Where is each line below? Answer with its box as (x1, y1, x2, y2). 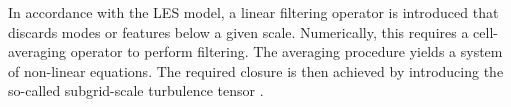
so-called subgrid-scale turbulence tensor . (8, 80, 264, 101)
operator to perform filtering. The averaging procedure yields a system (70, 41, 503, 62)
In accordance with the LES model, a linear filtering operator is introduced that (8, 2, 499, 22)
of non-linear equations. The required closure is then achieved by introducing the (8, 60, 504, 81)
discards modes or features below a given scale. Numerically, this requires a (8, 21, 469, 42)
